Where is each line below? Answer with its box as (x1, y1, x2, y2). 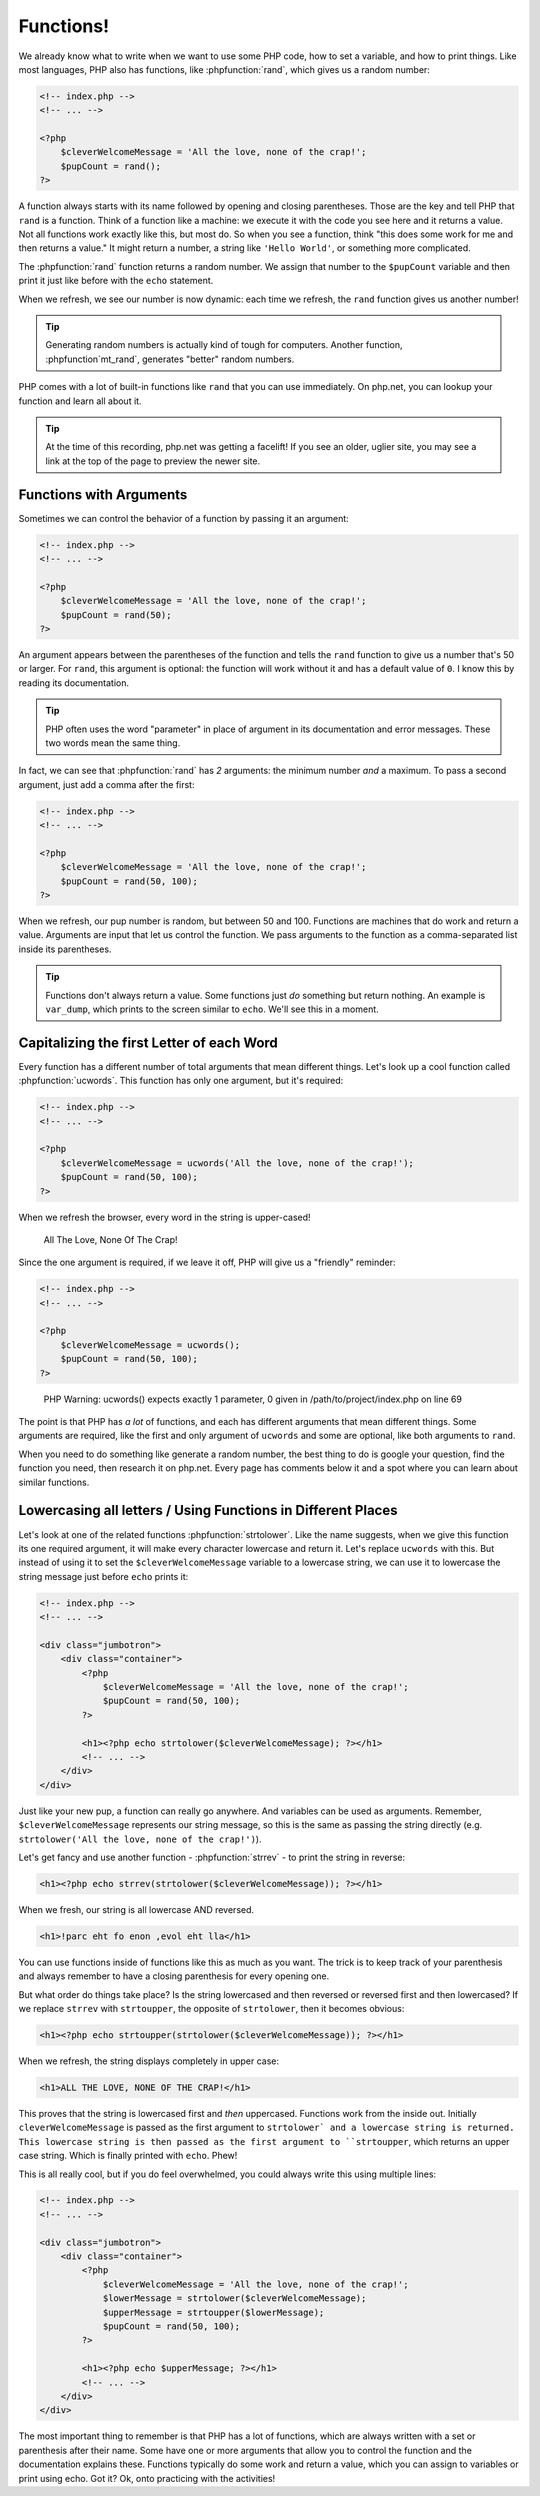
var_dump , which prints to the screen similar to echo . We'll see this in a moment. (45, 1003, 379, 1015)
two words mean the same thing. (45, 736, 181, 749)
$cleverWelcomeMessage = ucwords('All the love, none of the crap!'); (60, 1157, 415, 1169)
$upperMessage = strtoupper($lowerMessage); (102, 2306, 325, 2318)
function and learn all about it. (18, 395, 142, 407)
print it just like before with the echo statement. (18, 275, 214, 287)
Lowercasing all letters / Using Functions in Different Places (18, 1502, 398, 1519)
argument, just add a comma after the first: (18, 778, 195, 790)
